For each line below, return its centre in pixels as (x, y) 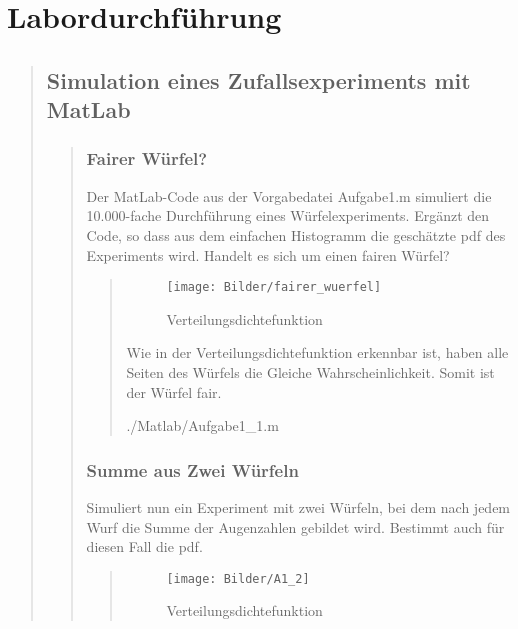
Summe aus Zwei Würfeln (192, 469)
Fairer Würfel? (147, 158)
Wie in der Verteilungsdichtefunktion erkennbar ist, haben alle (317, 352)
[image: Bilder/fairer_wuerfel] (274, 287)
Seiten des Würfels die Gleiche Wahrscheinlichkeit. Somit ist (310, 371)
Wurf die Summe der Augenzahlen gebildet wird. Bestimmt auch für (295, 526)
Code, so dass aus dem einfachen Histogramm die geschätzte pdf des (296, 234)
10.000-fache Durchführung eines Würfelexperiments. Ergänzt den (288, 215)
